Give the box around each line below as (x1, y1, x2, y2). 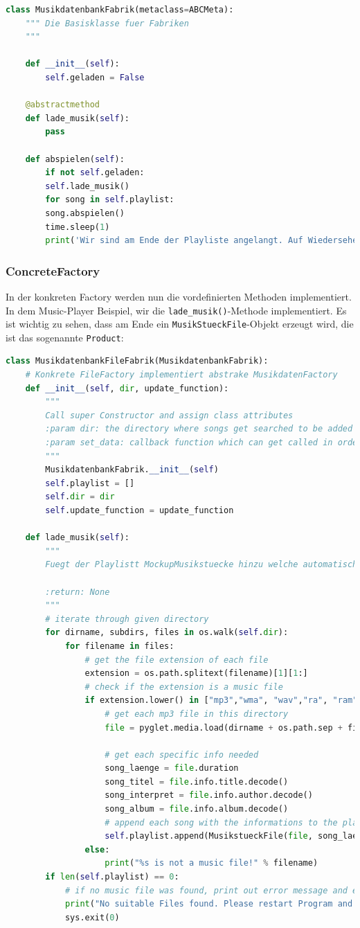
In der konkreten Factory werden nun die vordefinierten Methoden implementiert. (6, 289, 352, 303)
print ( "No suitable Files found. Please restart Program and (64, 899, 353, 909)
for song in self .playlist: (45, 195, 174, 205)
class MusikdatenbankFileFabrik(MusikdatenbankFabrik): (6, 356, 269, 366)
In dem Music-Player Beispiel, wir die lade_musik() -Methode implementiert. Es (6, 303, 347, 317)
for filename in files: (64, 641, 174, 651)
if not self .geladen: (45, 168, 145, 178)
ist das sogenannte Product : (6, 330, 124, 344)
